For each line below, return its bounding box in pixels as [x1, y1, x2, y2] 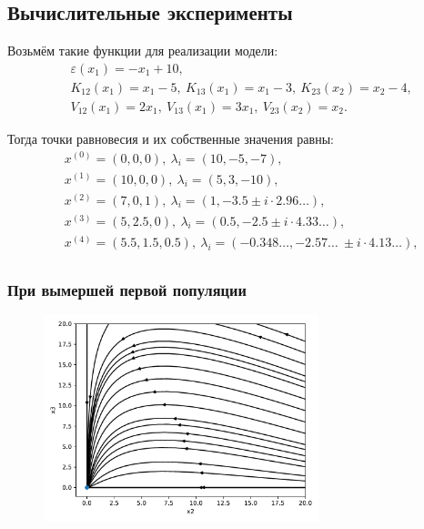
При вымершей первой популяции [7, 278, 247, 300]
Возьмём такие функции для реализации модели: [7, 41, 278, 60]
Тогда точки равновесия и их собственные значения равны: [7, 128, 334, 148]
